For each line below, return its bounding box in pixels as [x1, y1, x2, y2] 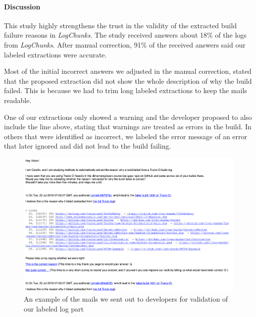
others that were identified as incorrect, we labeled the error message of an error [4, 131, 248, 141]
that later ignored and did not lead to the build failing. [4, 141, 171, 151]
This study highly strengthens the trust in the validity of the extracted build [4, 20, 237, 30]
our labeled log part [24, 303, 84, 314]
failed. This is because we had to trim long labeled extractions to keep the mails [4, 85, 247, 96]
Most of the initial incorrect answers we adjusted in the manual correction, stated [4, 66, 252, 76]
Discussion [4, 1, 41, 11]
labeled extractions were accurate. [4, 49, 107, 59]
